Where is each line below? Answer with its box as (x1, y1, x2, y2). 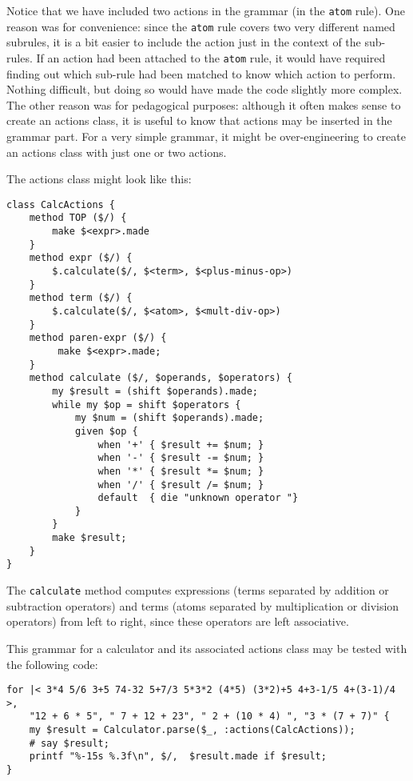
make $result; (52, 532, 127, 544)
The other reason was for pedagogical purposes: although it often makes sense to (6, 96, 401, 113)
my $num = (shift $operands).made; (74, 412, 264, 424)
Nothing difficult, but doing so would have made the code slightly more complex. (6, 81, 403, 98)
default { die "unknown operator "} (97, 492, 299, 504)
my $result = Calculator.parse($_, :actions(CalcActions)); (29, 724, 355, 736)
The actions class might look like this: (6, 170, 192, 187)
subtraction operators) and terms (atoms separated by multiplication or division (6, 597, 399, 614)
